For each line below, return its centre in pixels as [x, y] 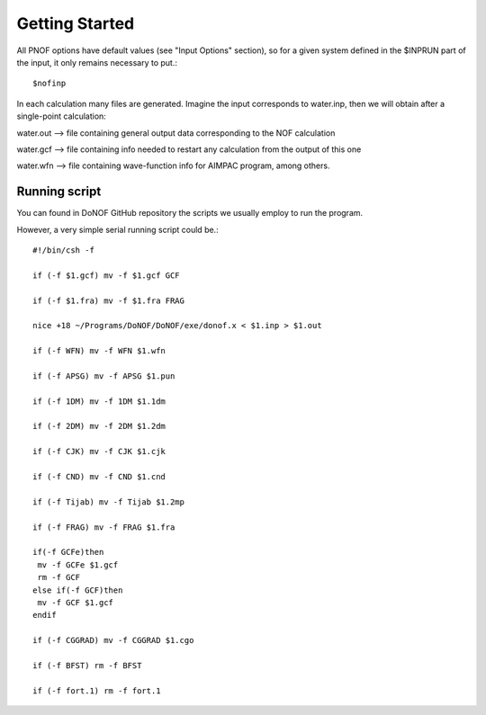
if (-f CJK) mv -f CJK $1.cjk [99, 451]
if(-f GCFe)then [68, 552]
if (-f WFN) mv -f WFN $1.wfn [99, 351]
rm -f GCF [59, 577]
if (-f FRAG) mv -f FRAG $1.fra [104, 527]
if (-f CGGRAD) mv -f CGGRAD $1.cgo [113, 640]
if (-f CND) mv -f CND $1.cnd [99, 477]
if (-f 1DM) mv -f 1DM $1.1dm [99, 401]
